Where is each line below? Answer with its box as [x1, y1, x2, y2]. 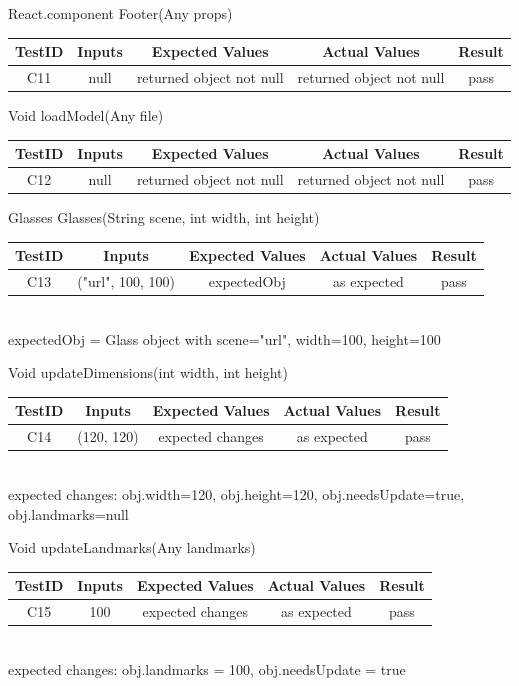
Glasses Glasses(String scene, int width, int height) [8, 207, 320, 228]
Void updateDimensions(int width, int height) [8, 362, 289, 383]
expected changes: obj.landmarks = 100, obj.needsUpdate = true [8, 658, 406, 679]
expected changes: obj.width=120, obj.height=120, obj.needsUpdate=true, [8, 483, 465, 504]
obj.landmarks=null [8, 503, 129, 524]
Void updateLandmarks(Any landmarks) [8, 537, 256, 558]
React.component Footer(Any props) [8, 3, 233, 23]
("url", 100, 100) [77, 271, 175, 291]
